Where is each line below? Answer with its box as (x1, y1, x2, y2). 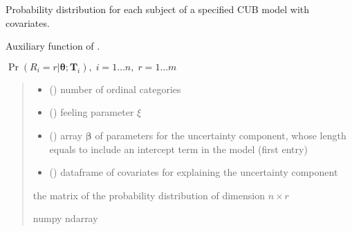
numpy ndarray (33, 211, 98, 225)
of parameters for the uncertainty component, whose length (95, 128, 346, 142)
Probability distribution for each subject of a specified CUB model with (6, 2, 310, 16)
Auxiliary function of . (6, 39, 100, 53)
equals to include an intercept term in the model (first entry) (49, 141, 308, 156)
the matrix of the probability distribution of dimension (33, 188, 265, 202)
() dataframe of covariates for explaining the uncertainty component (49, 165, 338, 179)
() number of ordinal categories (49, 81, 181, 96)
